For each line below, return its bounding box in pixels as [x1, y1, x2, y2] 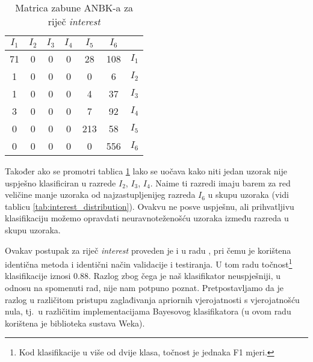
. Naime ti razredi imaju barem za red [150, 176, 291, 189]
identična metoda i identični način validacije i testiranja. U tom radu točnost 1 [5, 256, 293, 270]
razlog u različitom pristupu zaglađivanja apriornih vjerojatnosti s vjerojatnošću [5, 293, 300, 305]
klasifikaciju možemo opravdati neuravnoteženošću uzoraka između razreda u [5, 212, 289, 224]
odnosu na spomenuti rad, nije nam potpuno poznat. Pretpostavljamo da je [5, 281, 284, 293]
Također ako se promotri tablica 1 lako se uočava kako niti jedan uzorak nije [5, 164, 287, 177]
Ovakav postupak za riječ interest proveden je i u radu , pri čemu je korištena [5, 244, 291, 256]
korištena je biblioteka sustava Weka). [5, 316, 145, 329]
